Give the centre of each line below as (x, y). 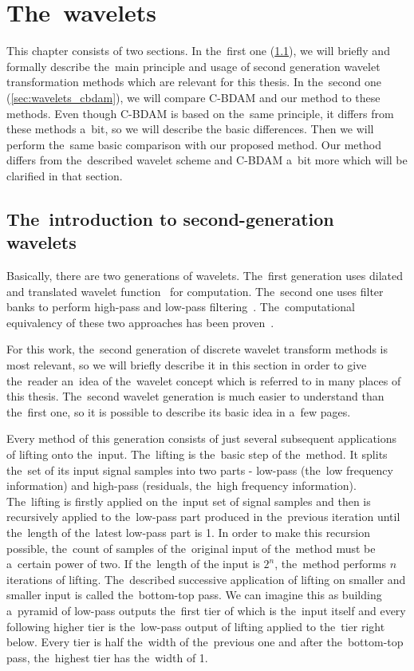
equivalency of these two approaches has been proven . (140, 322)
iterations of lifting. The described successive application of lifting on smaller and (206, 579)
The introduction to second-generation (170, 218)
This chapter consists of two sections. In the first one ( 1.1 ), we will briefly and (198, 51)
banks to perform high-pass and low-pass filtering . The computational (181, 307)
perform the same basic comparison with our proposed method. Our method (194, 144)
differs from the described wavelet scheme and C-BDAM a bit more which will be (207, 160)
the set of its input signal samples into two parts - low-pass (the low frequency (200, 470)
